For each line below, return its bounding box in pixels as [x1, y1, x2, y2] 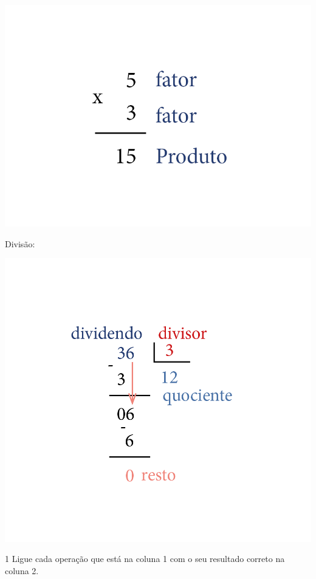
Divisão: [5, 237, 35, 250]
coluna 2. [5, 564, 39, 577]
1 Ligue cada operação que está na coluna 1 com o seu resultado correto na [5, 552, 285, 565]
